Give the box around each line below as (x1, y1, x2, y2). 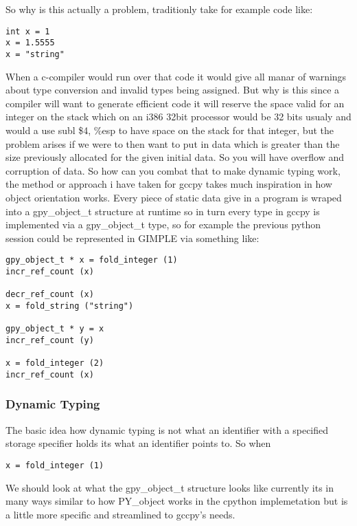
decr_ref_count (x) (5, 289, 94, 300)
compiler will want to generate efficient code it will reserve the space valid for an (5, 96, 345, 110)
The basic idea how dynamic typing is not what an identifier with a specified (5, 422, 329, 437)
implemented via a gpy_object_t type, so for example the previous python (5, 217, 321, 232)
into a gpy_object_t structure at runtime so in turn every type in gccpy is (5, 204, 320, 218)
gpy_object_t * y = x (5, 324, 104, 334)
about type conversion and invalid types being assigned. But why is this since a (5, 83, 340, 97)
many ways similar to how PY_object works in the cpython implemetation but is (5, 494, 348, 508)
